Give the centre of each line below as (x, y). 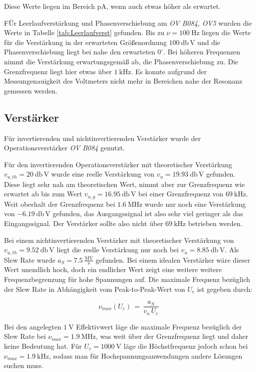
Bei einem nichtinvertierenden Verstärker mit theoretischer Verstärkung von (119, 240)
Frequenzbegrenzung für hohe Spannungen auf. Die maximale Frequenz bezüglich (127, 279)
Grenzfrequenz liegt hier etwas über (58, 71)
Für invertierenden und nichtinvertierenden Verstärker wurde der (102, 138)
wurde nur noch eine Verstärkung (195, 204)
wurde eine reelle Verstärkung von (103, 174)
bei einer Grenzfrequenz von (181, 194)
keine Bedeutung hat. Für (43, 346)
